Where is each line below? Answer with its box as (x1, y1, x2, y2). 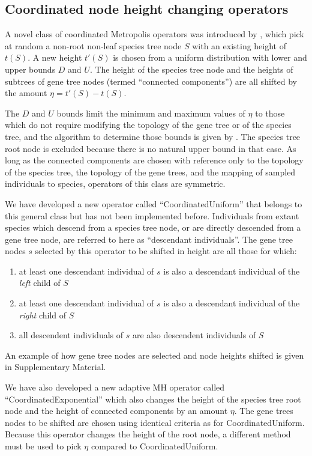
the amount (5, 87, 47, 99)
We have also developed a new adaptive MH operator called (5, 381, 225, 394)
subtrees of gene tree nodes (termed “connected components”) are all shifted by (5, 74, 297, 87)
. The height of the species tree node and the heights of (89, 62, 293, 75)
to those (255, 106, 285, 119)
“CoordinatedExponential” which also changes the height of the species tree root (5, 392, 301, 405)
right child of (19, 308, 67, 321)
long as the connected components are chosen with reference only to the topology (5, 154, 304, 166)
